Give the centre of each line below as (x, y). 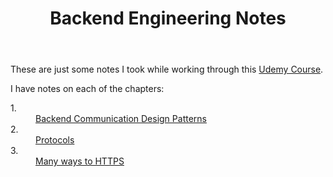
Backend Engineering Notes (168, 18)
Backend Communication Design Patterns (121, 119)
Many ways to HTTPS (80, 161)
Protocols (55, 140)
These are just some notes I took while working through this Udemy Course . (167, 69)
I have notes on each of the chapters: (87, 89)
